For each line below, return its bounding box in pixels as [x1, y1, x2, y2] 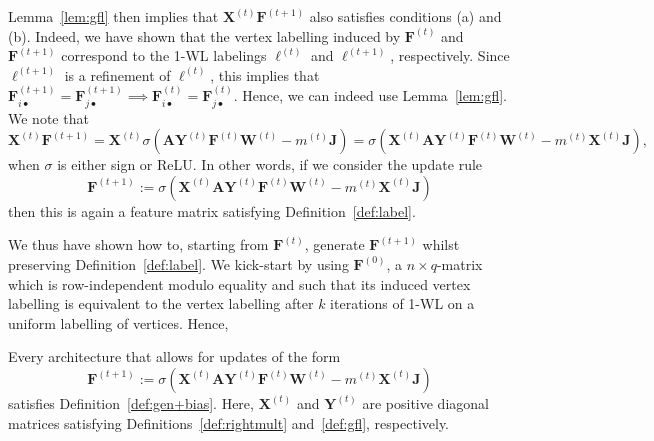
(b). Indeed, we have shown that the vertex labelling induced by [8, 25, 401, 46]
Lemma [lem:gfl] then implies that [8, 6, 219, 26]
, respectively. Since [390, 45, 510, 66]
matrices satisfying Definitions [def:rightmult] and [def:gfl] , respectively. [8, 412, 450, 433]
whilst [422, 234, 460, 255]
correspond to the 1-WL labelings [61, 45, 267, 66]
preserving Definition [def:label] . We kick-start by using [8, 253, 349, 274]
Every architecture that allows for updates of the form [8, 346, 341, 367]
